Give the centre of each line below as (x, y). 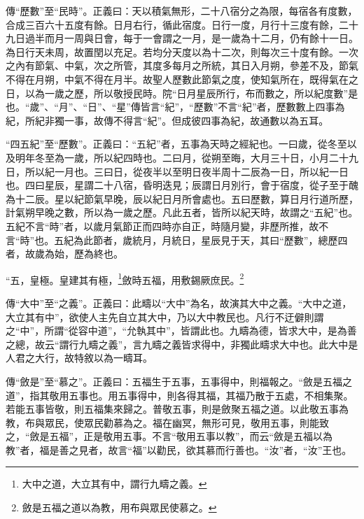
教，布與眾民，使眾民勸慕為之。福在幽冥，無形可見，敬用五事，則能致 (167, 422)
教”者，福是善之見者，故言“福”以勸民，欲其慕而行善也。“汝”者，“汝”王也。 (179, 449)
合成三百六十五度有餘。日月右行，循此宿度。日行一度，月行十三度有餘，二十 (182, 24)
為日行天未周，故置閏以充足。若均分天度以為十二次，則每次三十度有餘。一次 (182, 51)
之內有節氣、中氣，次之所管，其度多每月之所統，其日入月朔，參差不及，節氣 (182, 65)
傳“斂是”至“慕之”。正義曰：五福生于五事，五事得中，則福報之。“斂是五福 (174, 381)
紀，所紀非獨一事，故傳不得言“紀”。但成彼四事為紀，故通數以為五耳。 (167, 120)
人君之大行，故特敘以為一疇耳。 (79, 358)
